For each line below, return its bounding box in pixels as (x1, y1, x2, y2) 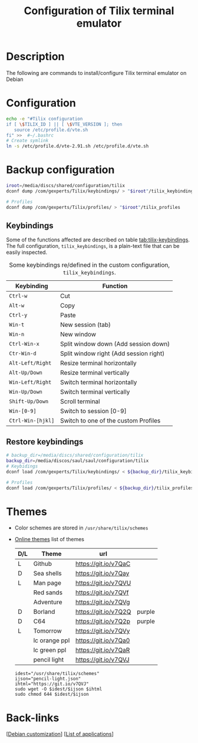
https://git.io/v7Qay (75, 569, 130, 578)
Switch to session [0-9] (60, 407, 127, 415)
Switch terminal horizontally (60, 378, 137, 387)
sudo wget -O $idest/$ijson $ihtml (14, 686, 103, 692)
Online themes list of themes (14, 536, 84, 543)
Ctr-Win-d (9, 350, 37, 357)
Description (6, 50, 65, 63)
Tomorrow (33, 627, 62, 635)
